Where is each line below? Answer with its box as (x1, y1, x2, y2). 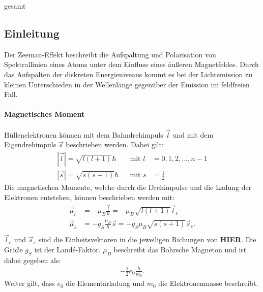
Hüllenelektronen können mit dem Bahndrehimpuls (4, 129, 163, 140)
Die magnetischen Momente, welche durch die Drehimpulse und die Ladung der (4, 182, 252, 192)
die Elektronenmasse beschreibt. (158, 278, 258, 288)
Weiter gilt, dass (4, 278, 55, 288)
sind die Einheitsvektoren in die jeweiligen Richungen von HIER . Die (38, 234, 256, 245)
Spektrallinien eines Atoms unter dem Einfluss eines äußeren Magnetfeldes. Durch (4, 59, 259, 70)
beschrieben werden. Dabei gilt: (66, 139, 164, 150)
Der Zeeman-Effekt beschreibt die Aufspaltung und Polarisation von (4, 49, 216, 59)
